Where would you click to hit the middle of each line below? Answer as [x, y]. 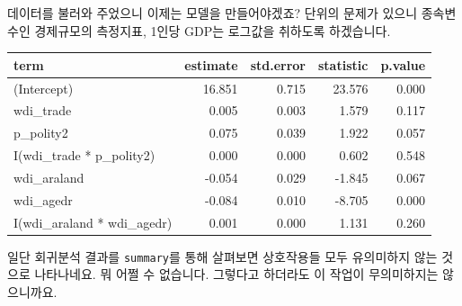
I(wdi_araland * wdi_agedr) [93, 222]
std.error [278, 64]
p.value [403, 64]
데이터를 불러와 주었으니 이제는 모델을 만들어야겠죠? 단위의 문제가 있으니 [213, 13]
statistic [343, 64]
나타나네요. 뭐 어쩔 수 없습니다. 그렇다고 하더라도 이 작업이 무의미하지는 [236, 274]
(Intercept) [44, 88]
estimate [211, 64]
